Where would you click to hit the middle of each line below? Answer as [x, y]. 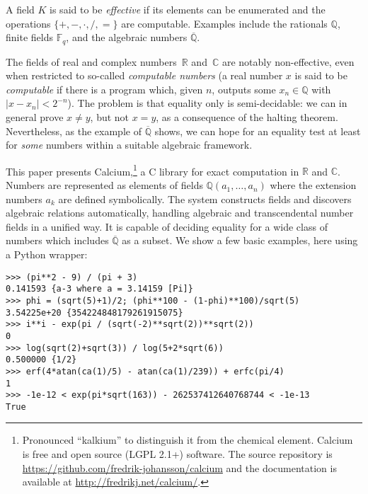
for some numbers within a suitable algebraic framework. [129, 145]
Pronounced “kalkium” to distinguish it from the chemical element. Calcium [188, 440]
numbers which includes [57, 240]
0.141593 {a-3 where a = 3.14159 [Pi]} [99, 289]
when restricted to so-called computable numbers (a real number [144, 75]
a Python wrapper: [47, 254]
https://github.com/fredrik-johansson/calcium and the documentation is [179, 467]
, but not [110, 117]
